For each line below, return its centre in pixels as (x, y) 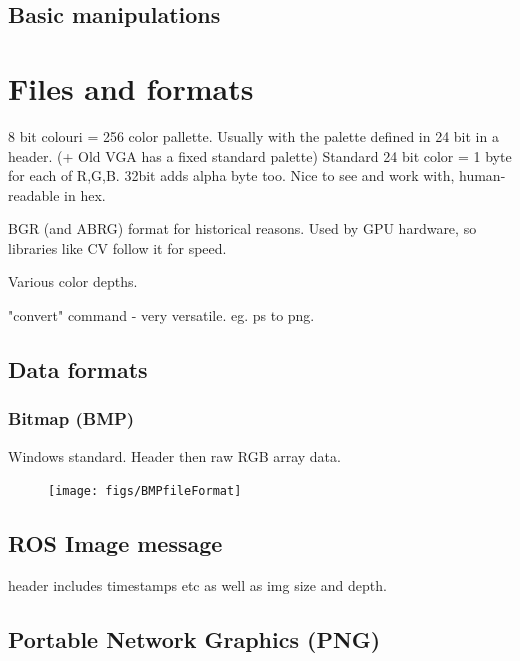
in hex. (85, 194)
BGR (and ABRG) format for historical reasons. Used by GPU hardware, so (242, 228)
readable (34, 194)
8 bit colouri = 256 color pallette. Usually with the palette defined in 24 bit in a (253, 135)
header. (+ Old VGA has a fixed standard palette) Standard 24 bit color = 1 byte (260, 155)
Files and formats (131, 87)
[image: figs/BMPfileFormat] (145, 491)
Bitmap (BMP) (71, 418)
